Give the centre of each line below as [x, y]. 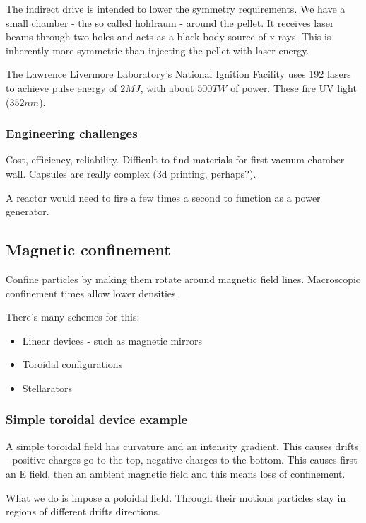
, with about [167, 87]
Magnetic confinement [88, 249]
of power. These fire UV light [294, 87]
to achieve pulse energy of [61, 87]
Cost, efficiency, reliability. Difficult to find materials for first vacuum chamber [175, 160]
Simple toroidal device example [97, 419]
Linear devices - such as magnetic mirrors [112, 340]
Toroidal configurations [72, 364]
